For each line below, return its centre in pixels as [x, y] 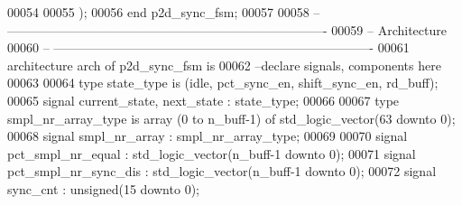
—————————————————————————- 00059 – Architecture [227, 29]
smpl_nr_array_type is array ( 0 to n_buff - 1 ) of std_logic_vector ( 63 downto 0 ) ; [231, 118]
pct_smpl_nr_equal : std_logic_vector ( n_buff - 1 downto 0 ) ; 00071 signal [212, 153]
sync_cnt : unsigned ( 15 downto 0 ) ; [103, 188]
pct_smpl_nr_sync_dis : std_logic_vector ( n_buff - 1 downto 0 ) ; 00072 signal [222, 171]
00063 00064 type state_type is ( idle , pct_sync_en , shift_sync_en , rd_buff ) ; [223, 83]
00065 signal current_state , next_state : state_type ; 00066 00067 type [203, 100]
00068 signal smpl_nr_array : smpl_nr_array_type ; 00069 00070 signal [208, 136]
